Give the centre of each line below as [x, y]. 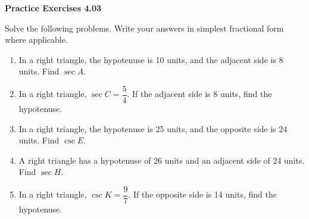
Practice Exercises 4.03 [53, 8]
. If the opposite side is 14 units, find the [202, 194]
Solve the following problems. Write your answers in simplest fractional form [144, 28]
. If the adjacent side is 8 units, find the [199, 94]
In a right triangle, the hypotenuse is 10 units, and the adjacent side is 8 [151, 59]
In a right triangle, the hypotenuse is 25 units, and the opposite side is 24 [153, 128]
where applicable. [36, 40]
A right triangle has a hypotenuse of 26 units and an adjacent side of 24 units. [162, 160]
